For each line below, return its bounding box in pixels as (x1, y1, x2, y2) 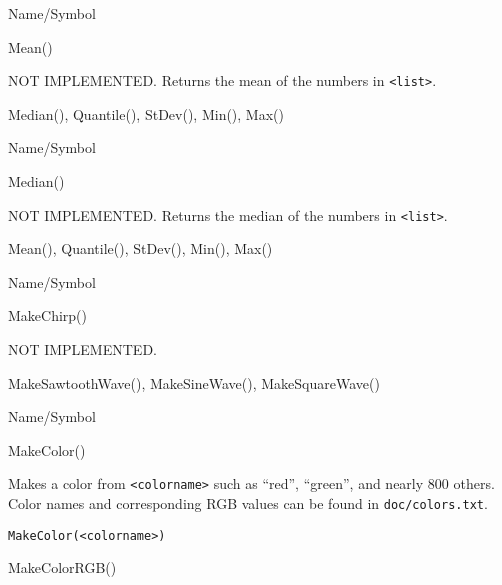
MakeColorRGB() (8, 557, 117, 578)
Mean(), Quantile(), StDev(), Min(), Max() (8, 238, 273, 259)
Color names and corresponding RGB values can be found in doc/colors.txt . (8, 493, 488, 514)
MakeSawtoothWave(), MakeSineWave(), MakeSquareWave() (8, 372, 380, 393)
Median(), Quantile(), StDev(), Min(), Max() (8, 103, 284, 124)
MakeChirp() (8, 305, 88, 326)
